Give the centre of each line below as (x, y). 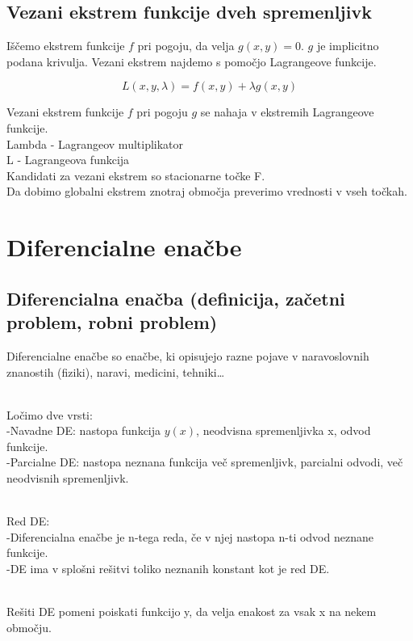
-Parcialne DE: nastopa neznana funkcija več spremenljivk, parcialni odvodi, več (205, 462)
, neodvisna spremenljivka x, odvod (284, 430)
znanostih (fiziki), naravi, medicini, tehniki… (116, 371)
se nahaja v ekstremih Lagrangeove (287, 112)
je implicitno (348, 46)
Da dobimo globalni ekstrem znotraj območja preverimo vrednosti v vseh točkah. (207, 191)
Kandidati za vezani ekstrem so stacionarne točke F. (136, 175)
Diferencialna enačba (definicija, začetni (176, 298)
